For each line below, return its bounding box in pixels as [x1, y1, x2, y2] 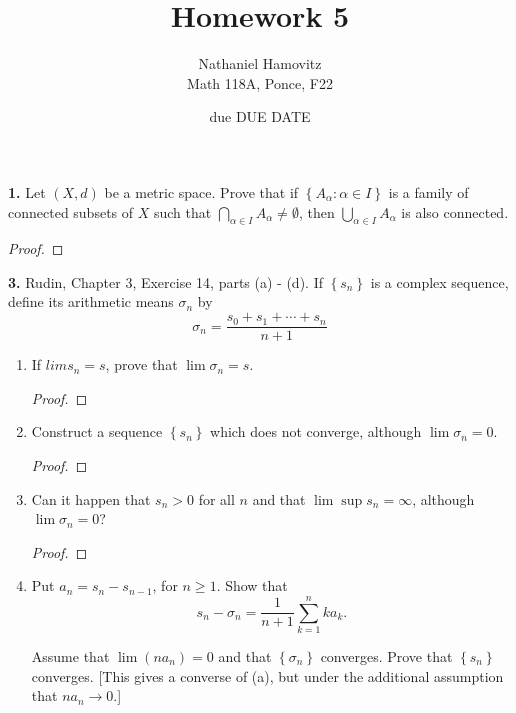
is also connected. [401, 201, 509, 222]
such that [153, 201, 212, 222]
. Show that [216, 575, 288, 596]
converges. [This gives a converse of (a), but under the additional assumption [31, 665, 504, 686]
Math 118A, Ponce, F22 [187, 72, 333, 93]
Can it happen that [31, 488, 151, 509]
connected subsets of [8, 201, 134, 222]
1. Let [8, 181, 46, 202]
